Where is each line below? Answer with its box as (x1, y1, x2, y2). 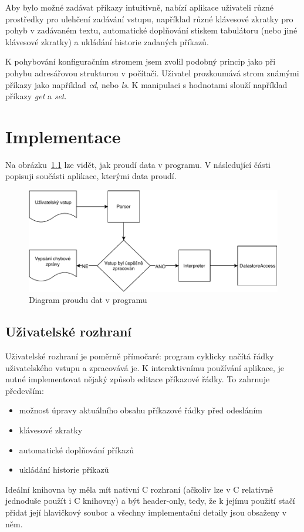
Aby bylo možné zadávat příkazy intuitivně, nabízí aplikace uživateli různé (5, 1, 274, 13)
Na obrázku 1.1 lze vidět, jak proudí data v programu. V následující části (5, 158, 271, 170)
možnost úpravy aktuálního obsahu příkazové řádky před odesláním (19, 404, 263, 416)
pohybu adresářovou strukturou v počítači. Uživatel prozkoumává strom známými (5, 66, 299, 79)
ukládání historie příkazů (19, 463, 109, 476)
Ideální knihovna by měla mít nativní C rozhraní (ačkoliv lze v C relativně (5, 483, 273, 495)
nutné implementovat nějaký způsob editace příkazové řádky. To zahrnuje (5, 373, 270, 385)
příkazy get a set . (5, 90, 67, 102)
